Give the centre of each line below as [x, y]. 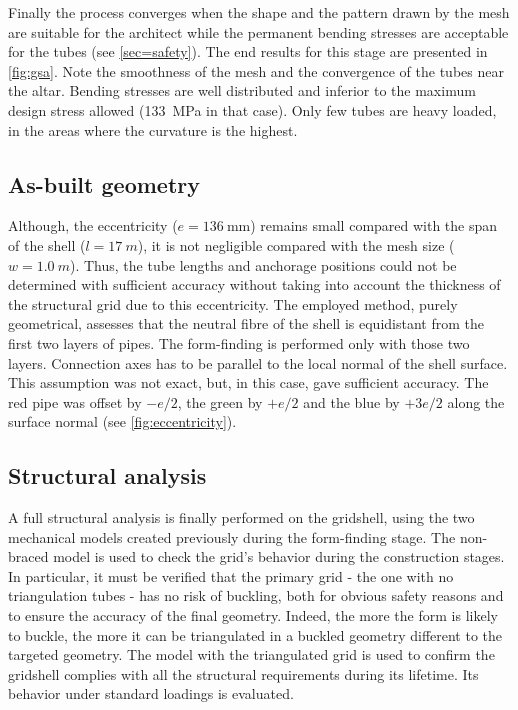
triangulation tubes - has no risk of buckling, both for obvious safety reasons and [256, 595]
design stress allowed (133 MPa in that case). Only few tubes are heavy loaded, [252, 109]
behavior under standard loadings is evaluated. [151, 693]
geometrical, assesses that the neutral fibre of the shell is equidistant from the [246, 323]
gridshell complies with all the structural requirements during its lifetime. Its [243, 673]
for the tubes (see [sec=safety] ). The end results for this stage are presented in [248, 51]
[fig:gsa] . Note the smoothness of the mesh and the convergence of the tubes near [256, 70]
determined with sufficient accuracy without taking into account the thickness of [254, 284]
